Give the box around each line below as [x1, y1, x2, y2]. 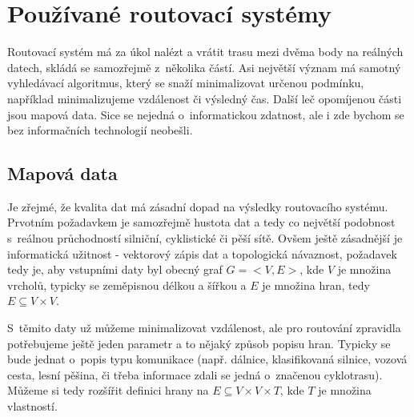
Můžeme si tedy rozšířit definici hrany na [7, 382, 209, 399]
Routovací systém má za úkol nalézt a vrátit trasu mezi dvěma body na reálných [7, 43, 404, 60]
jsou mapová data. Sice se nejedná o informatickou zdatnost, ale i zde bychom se [7, 106, 404, 122]
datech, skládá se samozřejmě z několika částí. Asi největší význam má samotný [7, 58, 401, 75]
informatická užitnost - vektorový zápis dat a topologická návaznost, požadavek [7, 245, 397, 262]
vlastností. [7, 398, 58, 415]
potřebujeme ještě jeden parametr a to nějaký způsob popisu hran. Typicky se [7, 335, 391, 351]
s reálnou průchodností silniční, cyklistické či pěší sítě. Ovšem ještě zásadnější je [7, 230, 403, 247]
